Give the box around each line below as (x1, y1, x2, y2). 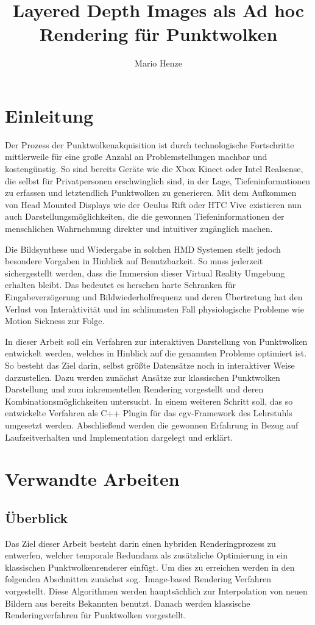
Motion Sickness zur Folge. (5, 314, 105, 327)
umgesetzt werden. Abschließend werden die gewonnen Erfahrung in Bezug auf (5, 418, 299, 431)
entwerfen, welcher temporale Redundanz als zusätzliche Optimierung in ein (5, 549, 288, 562)
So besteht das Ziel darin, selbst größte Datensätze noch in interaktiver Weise (5, 358, 295, 371)
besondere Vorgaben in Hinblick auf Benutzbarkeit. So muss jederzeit (5, 255, 263, 267)
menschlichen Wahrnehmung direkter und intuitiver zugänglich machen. (5, 222, 273, 234)
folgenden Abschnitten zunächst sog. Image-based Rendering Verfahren (5, 573, 271, 585)
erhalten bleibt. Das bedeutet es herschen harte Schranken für (5, 278, 236, 291)
